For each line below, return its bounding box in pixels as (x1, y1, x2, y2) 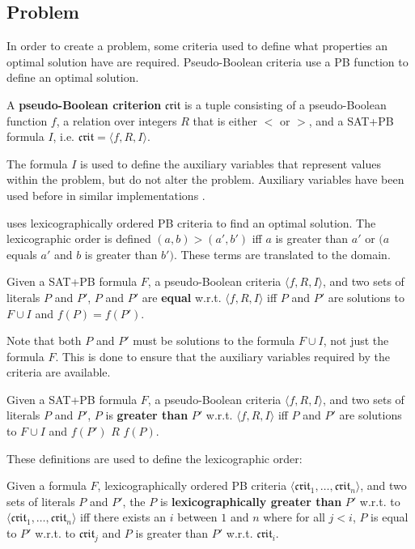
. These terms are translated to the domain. (173, 245, 391, 262)
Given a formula (6, 477, 87, 494)
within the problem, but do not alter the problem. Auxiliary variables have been (6, 171, 404, 188)
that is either (193, 112, 257, 129)
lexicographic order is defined (6, 230, 151, 247)
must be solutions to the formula (133, 332, 295, 349)
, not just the (323, 332, 389, 349)
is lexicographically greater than (159, 492, 342, 509)
